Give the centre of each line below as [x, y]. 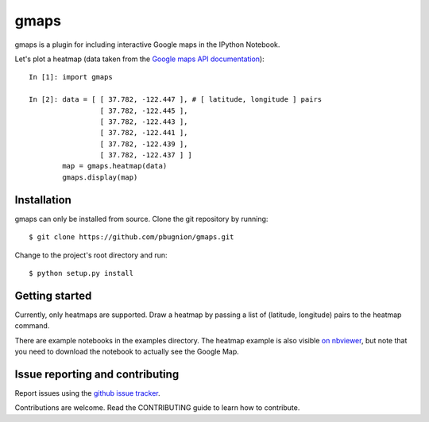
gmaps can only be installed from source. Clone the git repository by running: [141, 219]
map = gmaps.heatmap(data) [115, 166]
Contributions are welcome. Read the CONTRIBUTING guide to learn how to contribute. [157, 408]
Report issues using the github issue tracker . [87, 393]
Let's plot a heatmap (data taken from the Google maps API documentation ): [140, 59]
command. [32, 326]
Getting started [53, 295]
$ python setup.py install [81, 273]
